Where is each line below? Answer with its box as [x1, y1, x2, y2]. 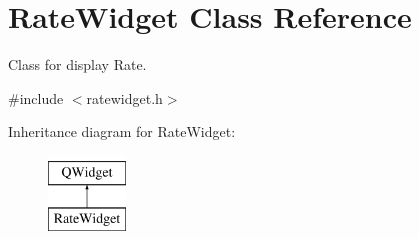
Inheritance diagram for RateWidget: [8, 121, 236, 142]
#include [8, 87, 64, 108]
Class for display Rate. [8, 54, 147, 75]
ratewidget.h [86, 87, 163, 108]
